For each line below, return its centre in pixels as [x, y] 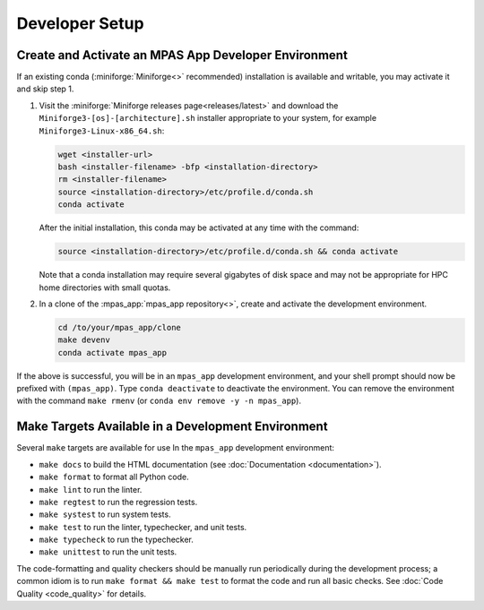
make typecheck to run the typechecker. [117, 540]
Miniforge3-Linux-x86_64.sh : [102, 131]
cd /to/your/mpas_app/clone [119, 327]
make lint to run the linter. [91, 489]
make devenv [84, 340]
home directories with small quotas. [105, 288]
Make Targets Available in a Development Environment [172, 427]
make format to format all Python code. [114, 477]
